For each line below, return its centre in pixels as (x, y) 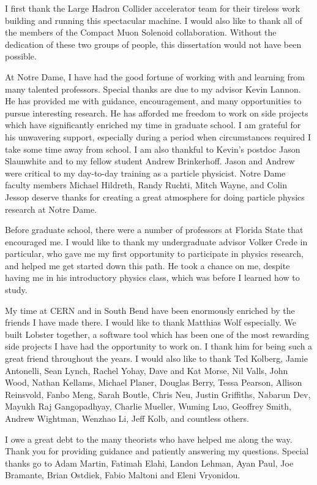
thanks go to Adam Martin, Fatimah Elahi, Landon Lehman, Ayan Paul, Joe (149, 463)
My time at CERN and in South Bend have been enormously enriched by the (150, 310)
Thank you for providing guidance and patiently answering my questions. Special (157, 451)
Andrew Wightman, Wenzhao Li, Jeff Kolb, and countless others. (127, 418)
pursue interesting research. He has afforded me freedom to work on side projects (157, 113)
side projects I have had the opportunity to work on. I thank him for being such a (159, 346)
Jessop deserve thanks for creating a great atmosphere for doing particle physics (155, 197)
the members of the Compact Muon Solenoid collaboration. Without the (141, 32)
